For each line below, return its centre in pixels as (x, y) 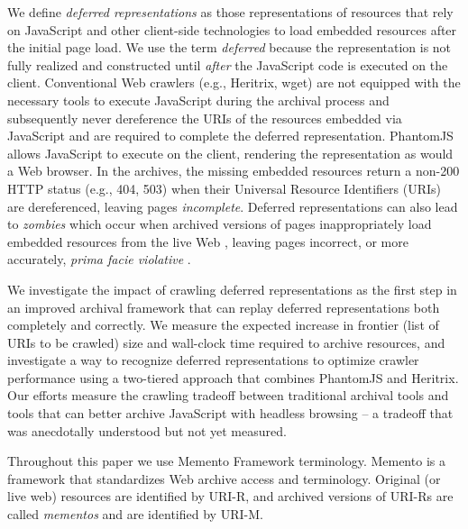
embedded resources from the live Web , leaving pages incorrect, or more (208, 241)
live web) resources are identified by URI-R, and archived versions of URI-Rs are (230, 496)
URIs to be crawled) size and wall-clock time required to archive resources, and (226, 342)
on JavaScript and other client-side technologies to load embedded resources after (232, 29)
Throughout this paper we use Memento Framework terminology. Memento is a (226, 461)
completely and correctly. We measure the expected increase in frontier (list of (223, 325)
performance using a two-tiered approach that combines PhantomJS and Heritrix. (233, 377)
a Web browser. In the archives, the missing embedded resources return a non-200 (234, 171)
